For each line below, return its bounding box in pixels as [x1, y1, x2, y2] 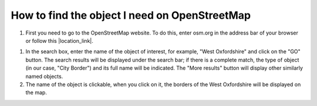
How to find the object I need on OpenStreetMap [11, 9, 251, 22]
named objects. [25, 73, 63, 80]
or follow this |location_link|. [25, 37, 94, 44]
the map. [25, 89, 47, 96]
